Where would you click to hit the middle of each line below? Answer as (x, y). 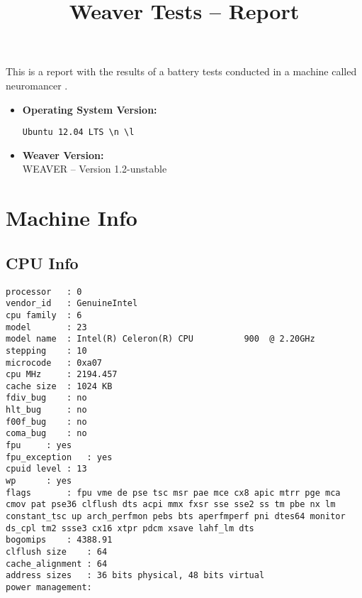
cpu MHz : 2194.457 (62, 375)
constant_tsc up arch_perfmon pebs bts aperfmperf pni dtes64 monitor (176, 517)
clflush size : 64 (57, 552)
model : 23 (46, 327)
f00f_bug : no (46, 422)
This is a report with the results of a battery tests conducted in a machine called (181, 71)
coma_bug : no (46, 434)
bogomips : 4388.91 (59, 540)
